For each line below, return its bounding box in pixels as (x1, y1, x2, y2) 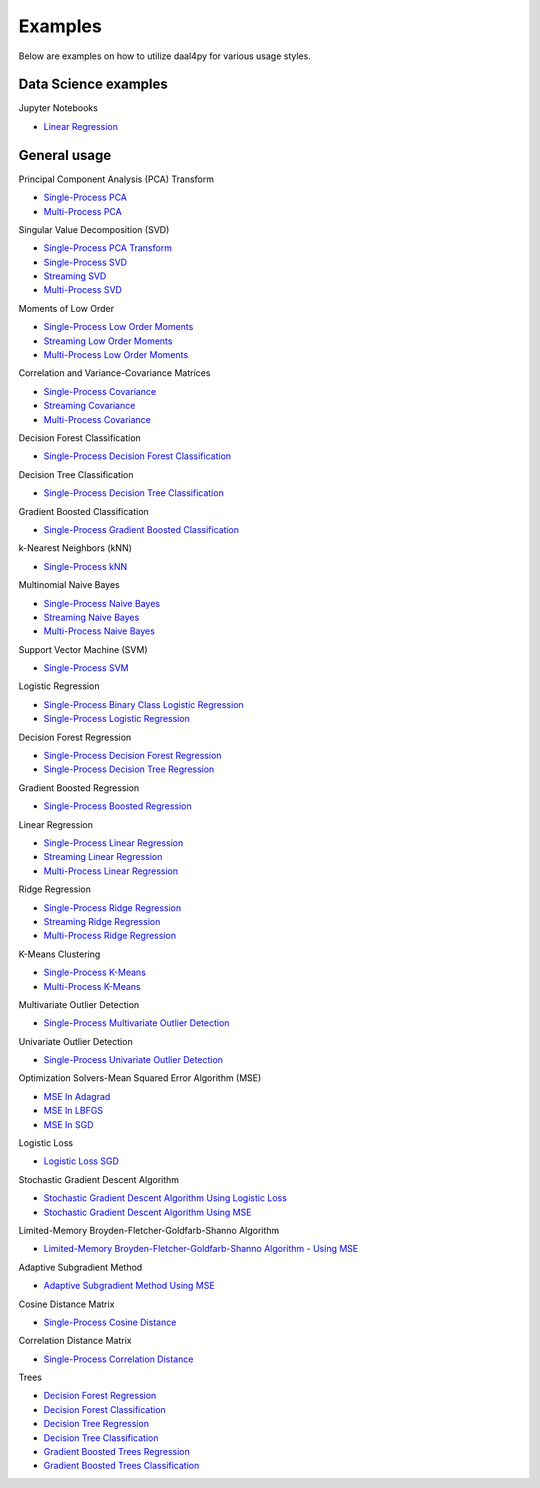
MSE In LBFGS (43, 1105, 104, 1117)
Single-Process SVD (43, 256, 128, 268)
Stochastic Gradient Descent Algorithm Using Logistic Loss (43, 1192, 287, 1204)
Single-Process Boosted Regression (43, 800, 192, 812)
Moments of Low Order (18, 302, 115, 314)
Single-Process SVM (43, 662, 129, 674)
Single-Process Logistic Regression (43, 713, 190, 725)
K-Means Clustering (18, 948, 101, 960)
